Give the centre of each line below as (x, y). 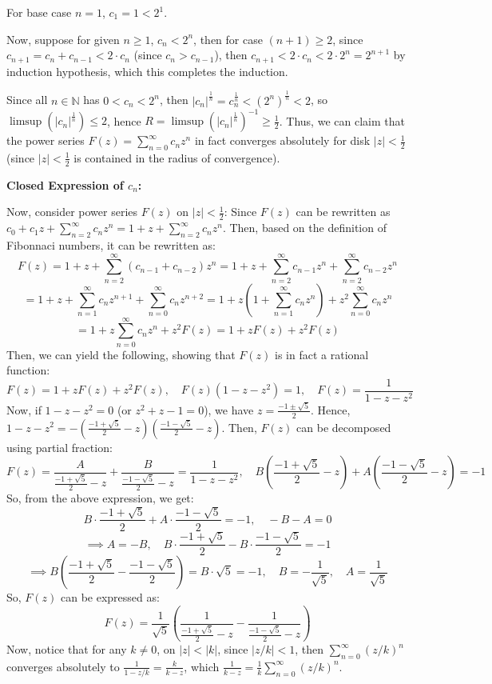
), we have (229, 409)
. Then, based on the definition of (304, 228)
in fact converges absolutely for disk (282, 140)
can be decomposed (344, 427)
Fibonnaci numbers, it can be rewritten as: (111, 244)
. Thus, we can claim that (342, 120)
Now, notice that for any (67, 649)
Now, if (24, 409)
